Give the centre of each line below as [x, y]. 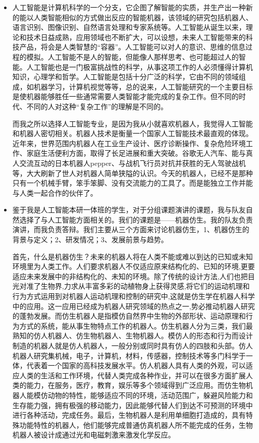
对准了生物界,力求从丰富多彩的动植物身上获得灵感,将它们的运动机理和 [135, 286]
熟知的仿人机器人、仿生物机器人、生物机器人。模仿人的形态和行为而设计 [133, 336]
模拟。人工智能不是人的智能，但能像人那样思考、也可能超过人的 [133, 56]
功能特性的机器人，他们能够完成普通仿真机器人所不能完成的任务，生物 [136, 425]
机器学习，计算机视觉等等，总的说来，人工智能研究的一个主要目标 [143, 86]
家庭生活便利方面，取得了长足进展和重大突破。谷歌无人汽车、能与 [136, 153]
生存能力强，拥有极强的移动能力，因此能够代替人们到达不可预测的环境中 [133, 405]
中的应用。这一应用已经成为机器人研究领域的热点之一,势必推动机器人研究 [134, 306]
